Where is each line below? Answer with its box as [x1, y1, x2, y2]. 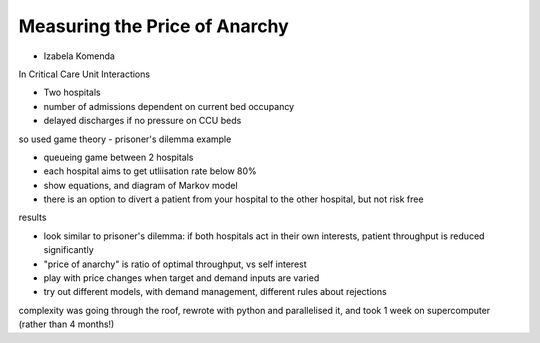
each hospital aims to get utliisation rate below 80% [43, 165, 257, 177]
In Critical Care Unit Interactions [18, 68, 150, 80]
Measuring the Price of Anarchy [18, 15, 289, 37]
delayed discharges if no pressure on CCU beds [43, 115, 242, 127]
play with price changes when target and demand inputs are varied [43, 272, 320, 284]
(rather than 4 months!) [18, 318, 115, 330]
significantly [43, 244, 94, 256]
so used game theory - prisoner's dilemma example [18, 133, 232, 145]
